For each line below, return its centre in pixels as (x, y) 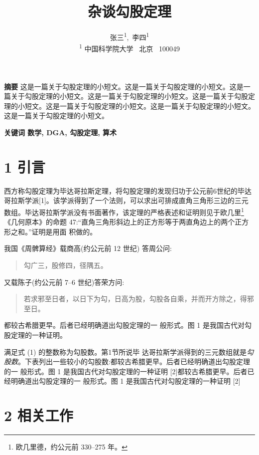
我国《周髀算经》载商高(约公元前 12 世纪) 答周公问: (88, 248)
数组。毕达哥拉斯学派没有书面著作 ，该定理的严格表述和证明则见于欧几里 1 (124, 211)
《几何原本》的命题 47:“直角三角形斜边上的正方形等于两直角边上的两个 (120, 222)
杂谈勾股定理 (129, 11)
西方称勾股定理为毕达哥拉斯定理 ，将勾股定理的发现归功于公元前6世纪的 (121, 190)
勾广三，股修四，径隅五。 (65, 265)
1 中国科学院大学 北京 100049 (129, 48)
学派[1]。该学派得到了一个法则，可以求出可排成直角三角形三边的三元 (136, 200)
